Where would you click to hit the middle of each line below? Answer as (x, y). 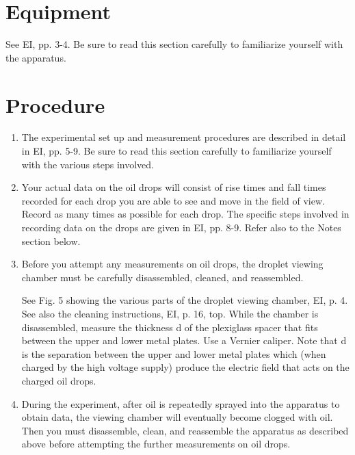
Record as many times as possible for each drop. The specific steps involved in (185, 214)
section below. (51, 240)
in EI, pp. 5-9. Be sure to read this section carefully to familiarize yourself (176, 151)
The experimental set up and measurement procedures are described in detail (184, 137)
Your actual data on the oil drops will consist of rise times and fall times (174, 187)
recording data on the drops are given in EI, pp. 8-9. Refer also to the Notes (181, 227)
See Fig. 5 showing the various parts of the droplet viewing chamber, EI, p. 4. (185, 300)
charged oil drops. (59, 380)
